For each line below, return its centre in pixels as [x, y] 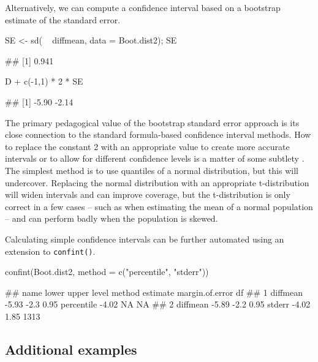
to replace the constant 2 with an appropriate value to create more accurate [147, 146]
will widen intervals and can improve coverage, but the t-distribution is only [148, 194]
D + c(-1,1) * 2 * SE [44, 81]
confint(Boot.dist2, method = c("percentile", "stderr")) [107, 272]
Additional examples [71, 349]
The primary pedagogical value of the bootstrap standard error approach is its [152, 122]
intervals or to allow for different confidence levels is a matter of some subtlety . [155, 158]
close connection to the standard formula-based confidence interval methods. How [158, 134]
